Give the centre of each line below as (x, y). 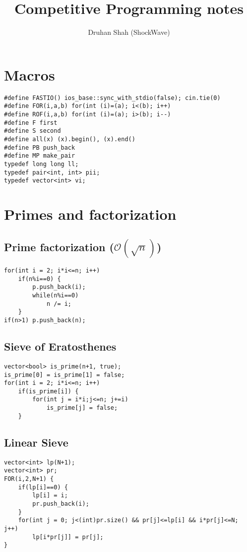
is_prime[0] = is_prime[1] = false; (64, 375)
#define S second (32, 131)
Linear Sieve (36, 442)
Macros (30, 74)
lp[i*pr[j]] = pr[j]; (68, 537)
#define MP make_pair (40, 156)
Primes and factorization (90, 214)
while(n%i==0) (56, 296)
